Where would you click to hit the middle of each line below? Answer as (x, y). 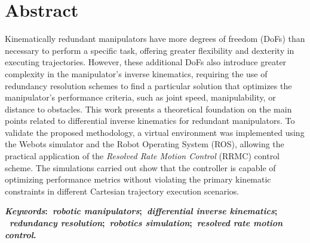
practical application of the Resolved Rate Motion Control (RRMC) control (142, 156)
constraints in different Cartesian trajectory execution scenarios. (122, 191)
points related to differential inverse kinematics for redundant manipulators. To (150, 121)
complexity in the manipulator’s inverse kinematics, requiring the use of (136, 73)
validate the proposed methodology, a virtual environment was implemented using (155, 132)
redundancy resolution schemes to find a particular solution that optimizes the (148, 85)
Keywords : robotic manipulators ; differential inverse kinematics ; (141, 211)
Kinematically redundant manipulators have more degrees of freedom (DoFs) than (155, 39)
